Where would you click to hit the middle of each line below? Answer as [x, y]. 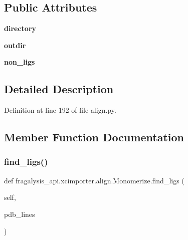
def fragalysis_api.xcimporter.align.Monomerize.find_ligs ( [94, 180]
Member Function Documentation [94, 137]
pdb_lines [20, 214]
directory [20, 28]
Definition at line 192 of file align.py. [60, 110]
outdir [15, 45]
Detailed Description [59, 89]
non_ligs [20, 62]
